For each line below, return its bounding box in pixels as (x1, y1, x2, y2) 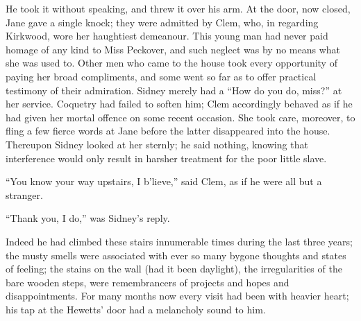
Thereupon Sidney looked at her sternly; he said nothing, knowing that (6, 137, 308, 151)
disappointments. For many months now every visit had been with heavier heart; (6, 288, 349, 303)
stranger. (6, 187, 43, 202)
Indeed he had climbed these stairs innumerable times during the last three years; (6, 234, 353, 248)
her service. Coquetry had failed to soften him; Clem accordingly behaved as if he (6, 96, 353, 111)
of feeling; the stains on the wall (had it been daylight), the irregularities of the (6, 261, 342, 276)
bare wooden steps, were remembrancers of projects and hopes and (6, 275, 289, 289)
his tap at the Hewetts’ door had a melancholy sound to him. (6, 302, 266, 316)
